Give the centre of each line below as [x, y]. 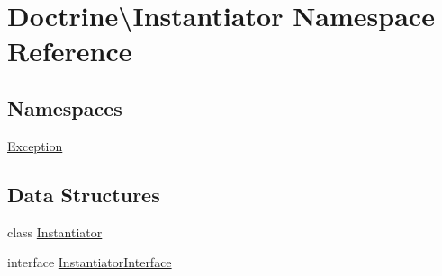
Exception [35, 145]
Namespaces [65, 107]
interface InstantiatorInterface [90, 262]
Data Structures [84, 194]
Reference [70, 51]
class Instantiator [55, 231]
